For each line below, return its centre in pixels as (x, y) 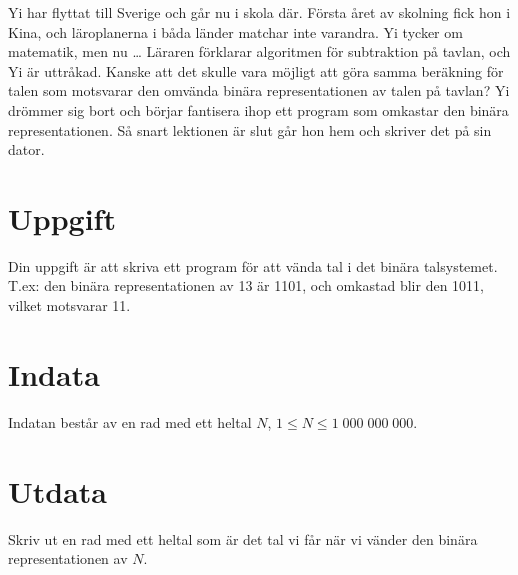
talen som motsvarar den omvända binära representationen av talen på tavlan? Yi (259, 90)
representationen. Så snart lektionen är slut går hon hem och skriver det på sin (250, 129)
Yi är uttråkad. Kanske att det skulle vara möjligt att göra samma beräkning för (256, 70)
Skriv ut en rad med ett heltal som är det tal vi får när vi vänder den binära (243, 538)
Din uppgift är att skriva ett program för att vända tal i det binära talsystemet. (253, 265)
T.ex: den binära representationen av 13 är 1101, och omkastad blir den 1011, (246, 285)
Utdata (58, 490)
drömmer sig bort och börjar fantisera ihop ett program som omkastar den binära (258, 109)
